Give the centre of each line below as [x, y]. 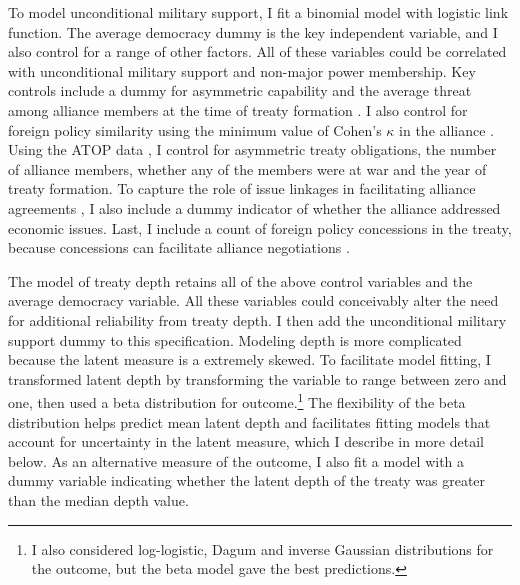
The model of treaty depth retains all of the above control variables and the [240, 280]
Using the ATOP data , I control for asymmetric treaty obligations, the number [252, 149]
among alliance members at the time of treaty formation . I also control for [238, 109]
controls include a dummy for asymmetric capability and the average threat [240, 90]
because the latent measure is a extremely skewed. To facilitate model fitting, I [249, 359]
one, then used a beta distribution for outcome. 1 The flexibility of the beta [237, 400]
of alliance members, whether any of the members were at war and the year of [247, 168]
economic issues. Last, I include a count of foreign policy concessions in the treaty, [260, 227]
